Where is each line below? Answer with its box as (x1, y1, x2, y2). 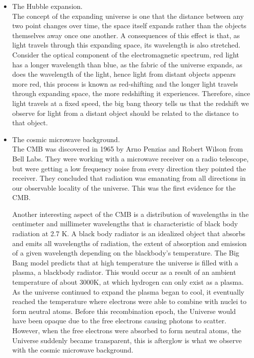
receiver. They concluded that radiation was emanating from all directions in (12, 173, 246, 183)
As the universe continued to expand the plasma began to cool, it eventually (12, 286, 245, 297)
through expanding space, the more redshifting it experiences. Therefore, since (12, 88, 251, 99)
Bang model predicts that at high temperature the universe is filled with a (12, 257, 238, 267)
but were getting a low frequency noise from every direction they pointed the (12, 163, 246, 173)
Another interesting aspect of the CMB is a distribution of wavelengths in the (12, 208, 249, 219)
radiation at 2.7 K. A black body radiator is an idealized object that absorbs (12, 228, 246, 239)
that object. (12, 117, 48, 128)
